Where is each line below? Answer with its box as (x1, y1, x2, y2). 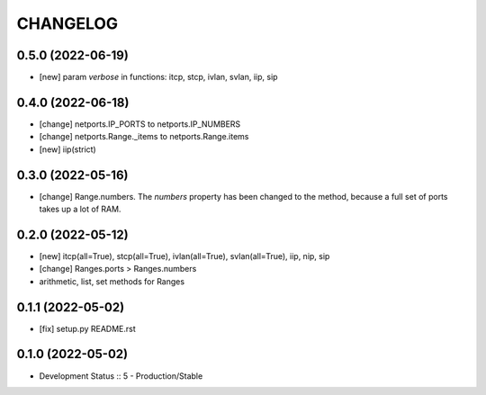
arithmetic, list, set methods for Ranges (39, 275, 184, 287)
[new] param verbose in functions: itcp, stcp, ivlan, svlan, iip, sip (39, 72, 278, 83)
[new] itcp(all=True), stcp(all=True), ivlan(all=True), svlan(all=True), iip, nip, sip (39, 250, 330, 261)
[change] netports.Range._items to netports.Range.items (39, 131, 249, 142)
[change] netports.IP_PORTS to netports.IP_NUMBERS (39, 118, 241, 130)
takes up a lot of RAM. (39, 203, 121, 215)
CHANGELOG (16, 13, 119, 33)
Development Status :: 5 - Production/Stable (39, 370, 203, 382)
